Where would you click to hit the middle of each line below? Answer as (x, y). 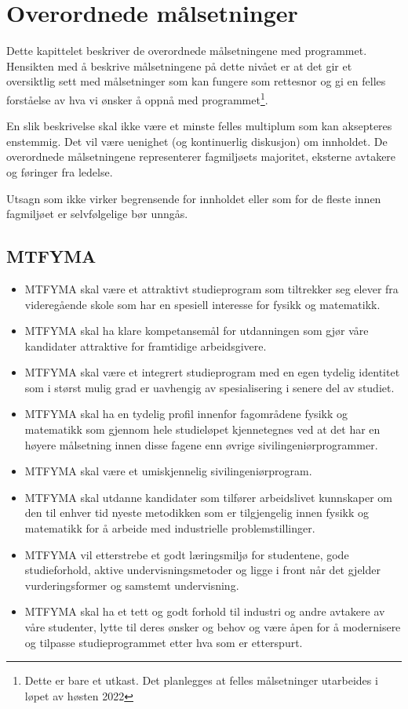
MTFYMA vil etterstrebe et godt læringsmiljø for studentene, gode (187, 554)
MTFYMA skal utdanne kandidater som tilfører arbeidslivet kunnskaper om (208, 497)
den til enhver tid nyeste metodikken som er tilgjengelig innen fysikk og (197, 513)
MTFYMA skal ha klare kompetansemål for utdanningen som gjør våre (197, 331)
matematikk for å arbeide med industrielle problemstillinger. (170, 528)
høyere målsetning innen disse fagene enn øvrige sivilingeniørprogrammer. (201, 444)
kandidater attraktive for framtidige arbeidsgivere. (146, 345)
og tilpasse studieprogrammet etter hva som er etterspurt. (164, 642)
